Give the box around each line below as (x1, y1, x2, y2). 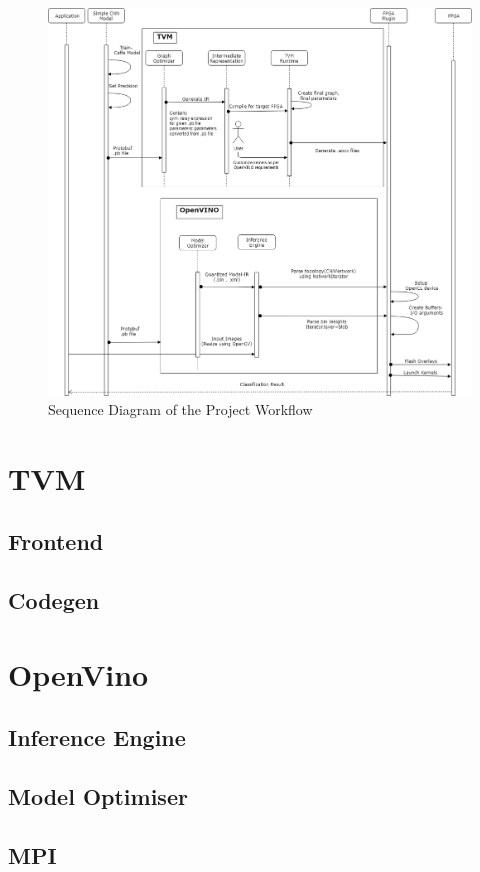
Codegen (8, 585, 100, 616)
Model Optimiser (8, 781, 188, 812)
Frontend (8, 526, 104, 557)
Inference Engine (8, 722, 186, 753)
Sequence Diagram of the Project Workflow (48, 399, 313, 420)
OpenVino (8, 653, 149, 694)
